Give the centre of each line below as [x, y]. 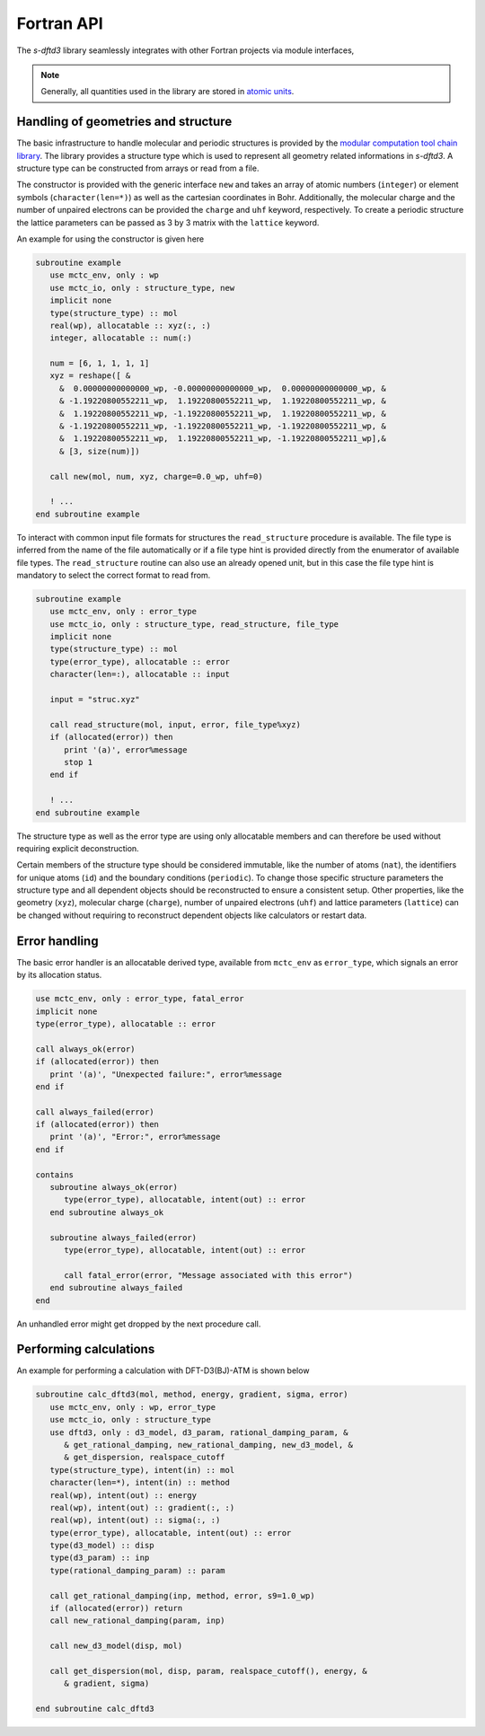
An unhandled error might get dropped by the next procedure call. [139, 1324]
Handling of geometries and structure [124, 122]
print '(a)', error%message [126, 749]
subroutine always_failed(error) [123, 1238]
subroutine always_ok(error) [114, 1187]
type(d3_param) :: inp [100, 1558]
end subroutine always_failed [116, 1288]
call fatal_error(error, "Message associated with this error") [209, 1275]
